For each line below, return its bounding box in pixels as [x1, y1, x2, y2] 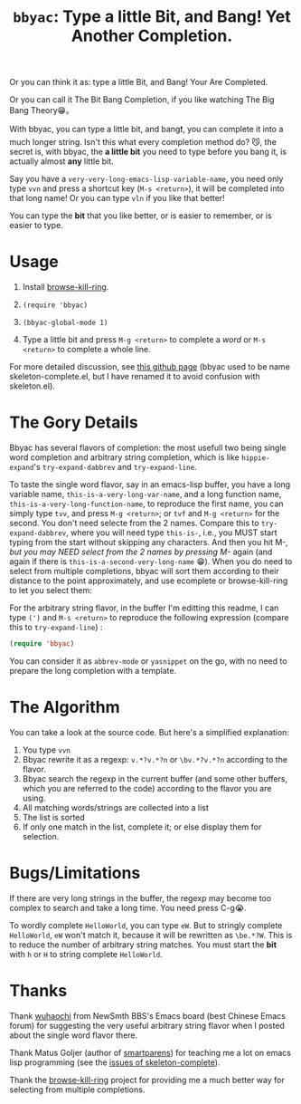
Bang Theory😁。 [9, 105, 74, 116]
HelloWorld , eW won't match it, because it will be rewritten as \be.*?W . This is [9, 929, 293, 940]
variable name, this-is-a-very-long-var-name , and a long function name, [9, 489, 282, 500]
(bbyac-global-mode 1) [22, 319, 108, 328]
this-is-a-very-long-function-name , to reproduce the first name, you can [9, 498, 284, 509]
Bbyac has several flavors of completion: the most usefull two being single [9, 442, 287, 454]
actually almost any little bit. [9, 156, 115, 167]
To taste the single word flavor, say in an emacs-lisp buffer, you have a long [9, 479, 291, 490]
